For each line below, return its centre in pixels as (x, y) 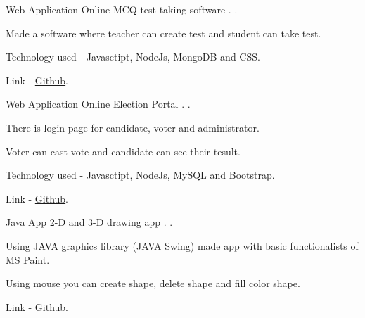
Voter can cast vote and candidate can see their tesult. (123, 151)
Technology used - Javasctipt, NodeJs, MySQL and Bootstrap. (140, 175)
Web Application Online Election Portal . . (98, 104)
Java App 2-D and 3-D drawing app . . (89, 222)
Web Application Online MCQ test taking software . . (122, 9)
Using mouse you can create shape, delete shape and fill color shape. (153, 283)
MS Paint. (28, 259)
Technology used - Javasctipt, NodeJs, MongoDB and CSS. (133, 57)
